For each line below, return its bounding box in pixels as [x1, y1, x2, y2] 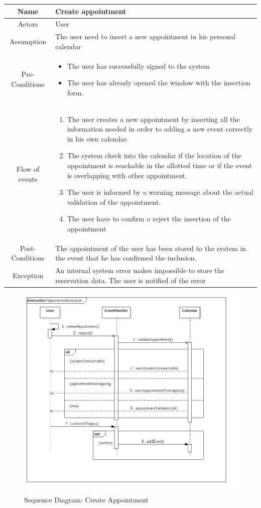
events [18, 173, 38, 184]
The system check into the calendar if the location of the [67, 150, 241, 161]
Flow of [16, 164, 40, 174]
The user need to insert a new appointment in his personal [55, 31, 236, 42]
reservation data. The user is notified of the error [55, 275, 206, 285]
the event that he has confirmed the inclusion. [55, 252, 197, 263]
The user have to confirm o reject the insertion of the [67, 213, 231, 224]
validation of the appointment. [67, 196, 161, 207]
